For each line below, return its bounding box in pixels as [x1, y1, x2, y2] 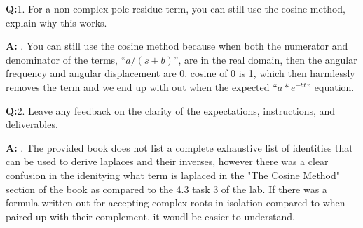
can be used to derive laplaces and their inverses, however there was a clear [6, 154, 329, 169]
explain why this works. [6, 15, 107, 29]
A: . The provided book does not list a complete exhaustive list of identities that [6, 140, 353, 155]
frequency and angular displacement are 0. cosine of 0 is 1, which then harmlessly [6, 66, 355, 80]
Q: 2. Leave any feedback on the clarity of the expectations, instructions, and [6, 103, 336, 117]
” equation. [306, 79, 355, 94]
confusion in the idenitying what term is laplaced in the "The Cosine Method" [6, 167, 341, 182]
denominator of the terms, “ [6, 52, 126, 66]
